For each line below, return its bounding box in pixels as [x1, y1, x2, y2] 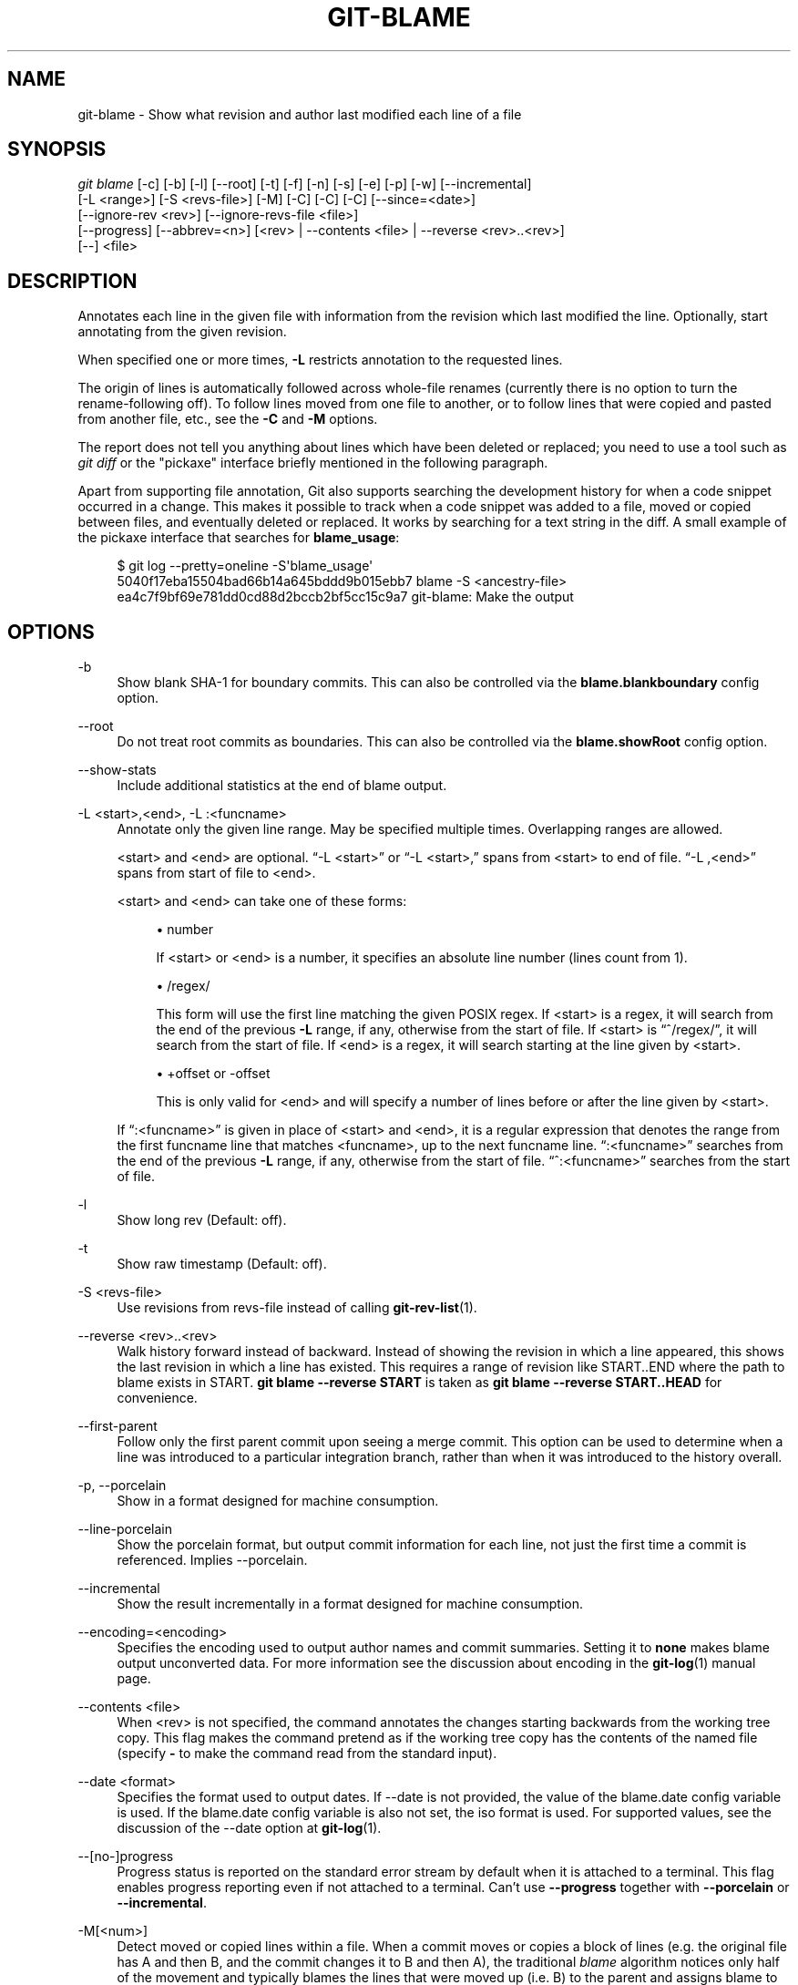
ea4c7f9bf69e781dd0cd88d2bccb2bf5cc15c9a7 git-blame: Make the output [117, 589, 574, 605]
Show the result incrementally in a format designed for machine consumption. [117, 1596, 583, 1612]
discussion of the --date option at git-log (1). [117, 1820, 382, 1836]
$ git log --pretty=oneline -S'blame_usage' [117, 558, 373, 574]
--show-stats [77, 762, 157, 778]
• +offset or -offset [156, 1065, 271, 1082]
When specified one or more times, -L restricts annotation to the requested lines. [77, 352, 563, 368]
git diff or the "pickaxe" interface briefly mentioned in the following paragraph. [77, 455, 548, 471]
